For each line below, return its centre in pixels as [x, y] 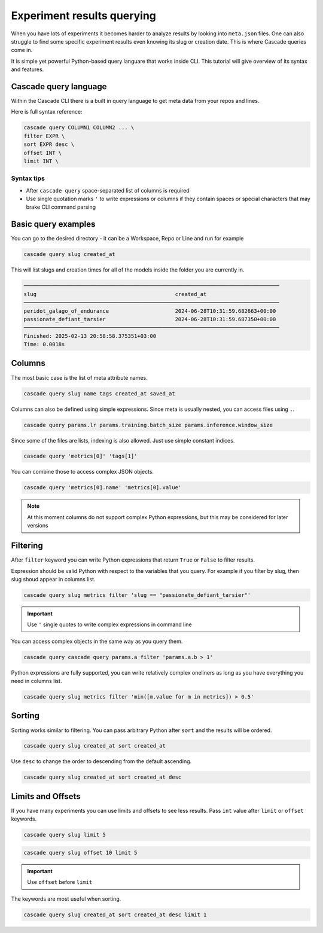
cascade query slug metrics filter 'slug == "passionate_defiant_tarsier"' [137, 595]
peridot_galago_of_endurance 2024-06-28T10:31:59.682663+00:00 [150, 311]
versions [38, 526]
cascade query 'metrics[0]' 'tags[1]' [80, 456]
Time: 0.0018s [44, 344]
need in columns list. [36, 681]
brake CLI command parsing [61, 207]
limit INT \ [41, 161]
